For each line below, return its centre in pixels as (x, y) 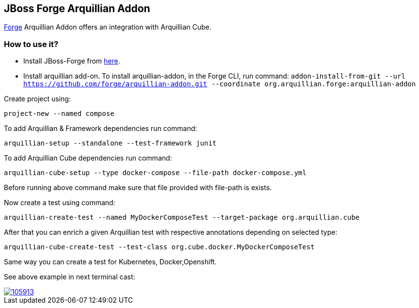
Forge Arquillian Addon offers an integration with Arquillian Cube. (108, 27)
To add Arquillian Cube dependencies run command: (88, 158)
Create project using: (37, 99)
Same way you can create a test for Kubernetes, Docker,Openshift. (110, 262)
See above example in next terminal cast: (70, 277)
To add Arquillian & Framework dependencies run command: (101, 129)
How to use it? (31, 44)
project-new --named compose (59, 114)
